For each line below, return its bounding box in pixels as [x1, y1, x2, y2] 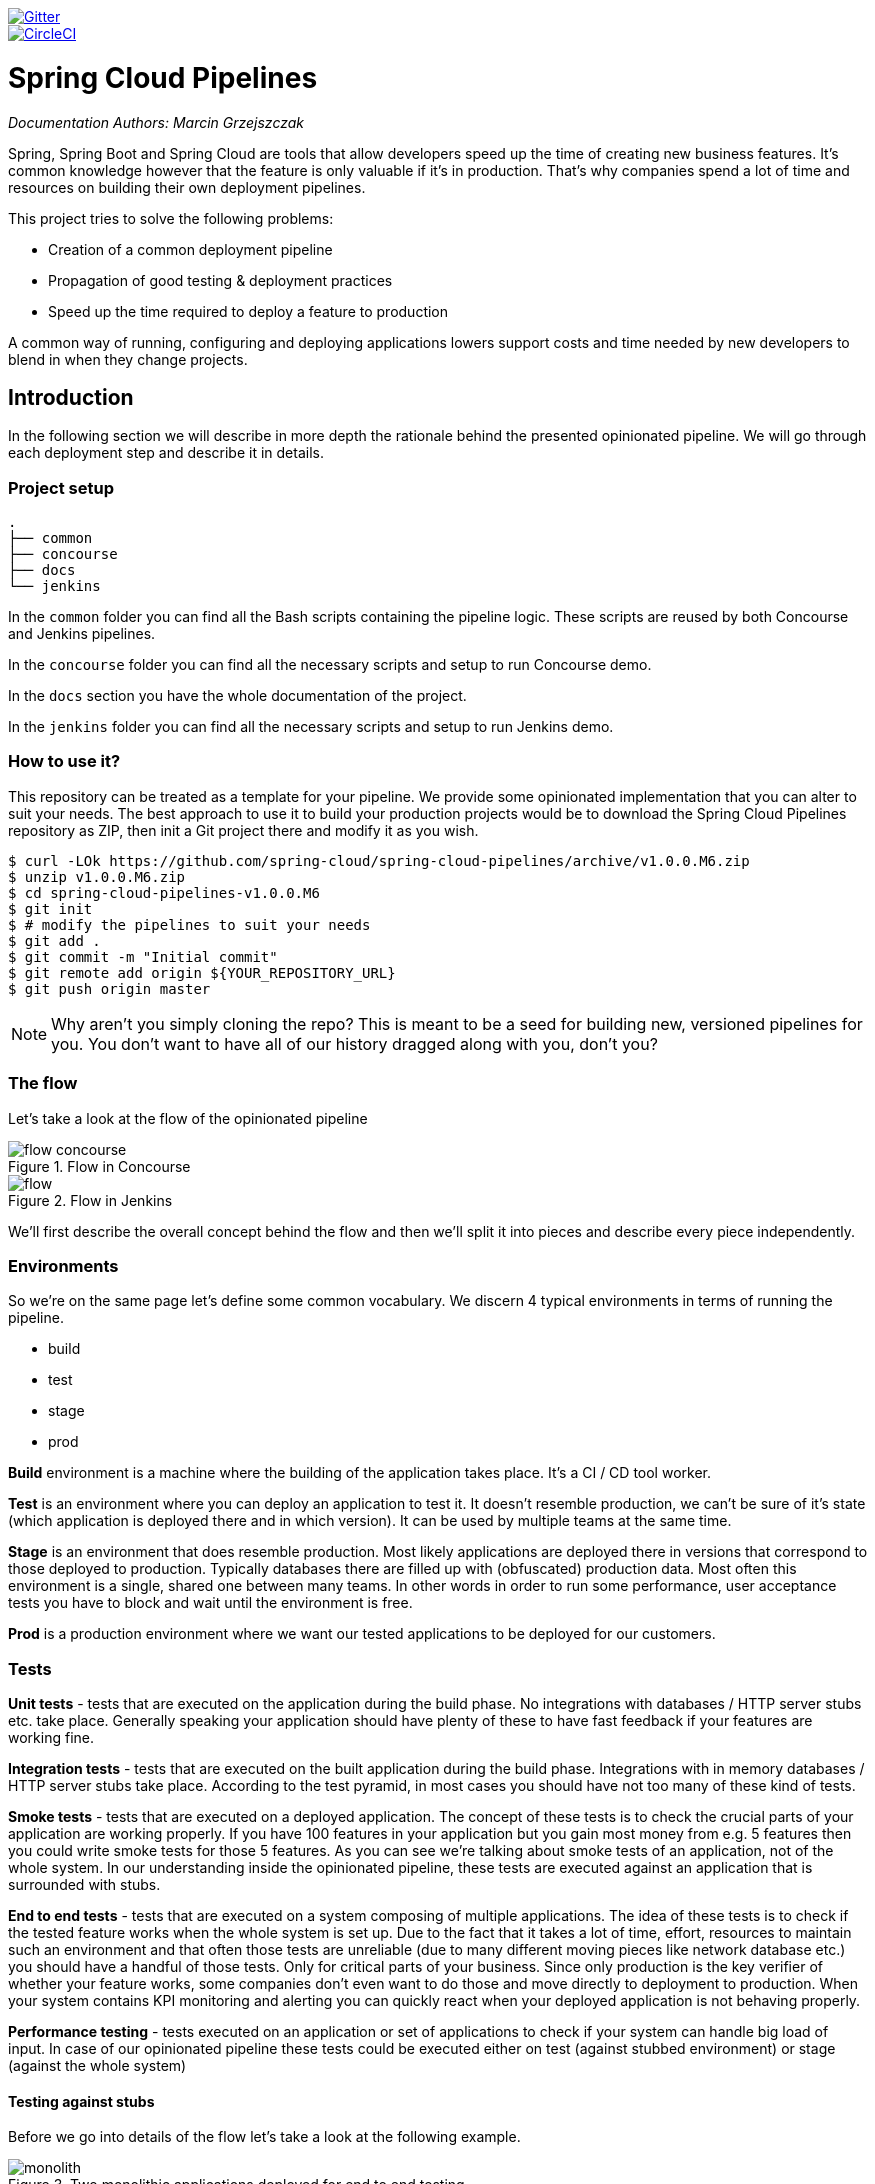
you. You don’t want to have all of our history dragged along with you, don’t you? [51, 1033, 658, 1054]
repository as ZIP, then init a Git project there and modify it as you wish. [8, 821, 479, 839]
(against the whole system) [8, 2057, 187, 2075]
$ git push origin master [8, 980, 211, 997]
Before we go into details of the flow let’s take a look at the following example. [8, 2128, 521, 2146]
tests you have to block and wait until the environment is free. [8, 1594, 413, 1612]
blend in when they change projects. [8, 350, 248, 368]
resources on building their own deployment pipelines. [8, 178, 366, 196]
